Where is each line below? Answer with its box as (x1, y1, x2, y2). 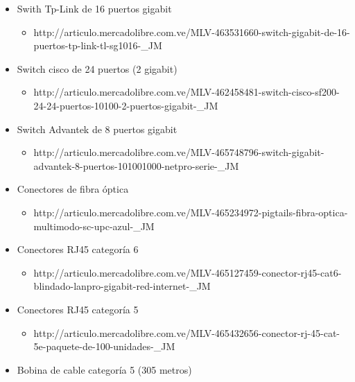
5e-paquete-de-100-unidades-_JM (33, 339, 175, 354)
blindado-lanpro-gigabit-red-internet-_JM (33, 279, 211, 293)
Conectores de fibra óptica (17, 182, 129, 196)
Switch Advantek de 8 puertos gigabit (17, 121, 177, 136)
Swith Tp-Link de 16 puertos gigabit (17, 1, 172, 15)
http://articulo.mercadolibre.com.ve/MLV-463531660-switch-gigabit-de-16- (33, 24, 350, 39)
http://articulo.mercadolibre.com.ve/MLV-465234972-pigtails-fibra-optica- (33, 205, 348, 219)
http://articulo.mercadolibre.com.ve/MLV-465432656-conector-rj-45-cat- (33, 325, 340, 340)
